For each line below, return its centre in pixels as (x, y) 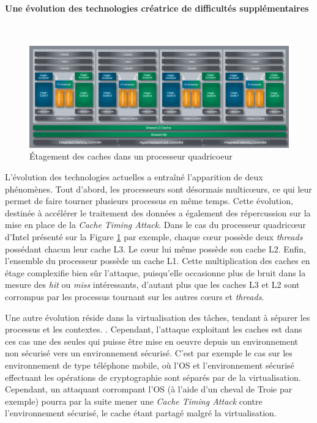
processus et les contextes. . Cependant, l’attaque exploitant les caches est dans (154, 329)
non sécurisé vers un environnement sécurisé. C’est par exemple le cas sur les (149, 353)
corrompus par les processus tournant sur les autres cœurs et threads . (135, 296)
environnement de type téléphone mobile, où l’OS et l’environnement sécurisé (150, 365)
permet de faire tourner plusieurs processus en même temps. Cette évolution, (149, 201)
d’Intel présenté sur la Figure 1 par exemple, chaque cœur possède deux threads (154, 237)
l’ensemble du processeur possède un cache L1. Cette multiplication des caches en (158, 261)
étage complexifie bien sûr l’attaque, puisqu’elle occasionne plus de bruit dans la (155, 272)
